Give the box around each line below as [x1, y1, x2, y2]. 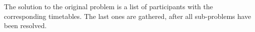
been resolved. [4, 20, 47, 31]
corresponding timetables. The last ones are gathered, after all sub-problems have [4, 11, 251, 21]
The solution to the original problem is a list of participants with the [4, 1, 213, 11]
